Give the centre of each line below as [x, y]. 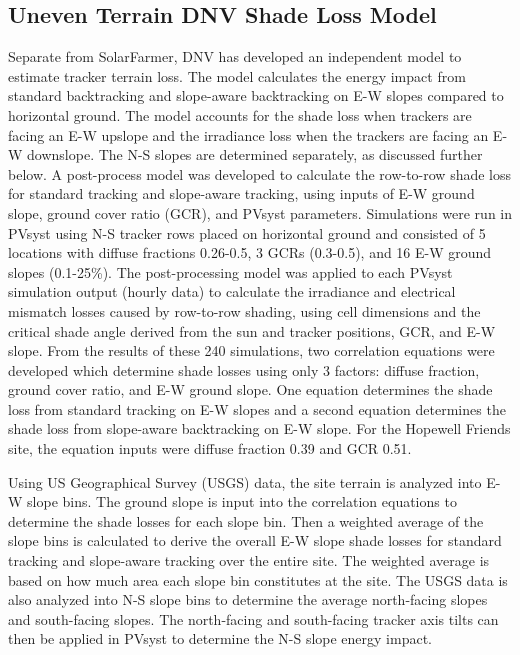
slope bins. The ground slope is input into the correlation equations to [242, 501]
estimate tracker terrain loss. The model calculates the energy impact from [237, 75]
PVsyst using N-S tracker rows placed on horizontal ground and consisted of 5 [247, 232]
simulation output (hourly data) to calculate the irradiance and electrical [232, 291]
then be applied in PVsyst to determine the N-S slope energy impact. [220, 638]
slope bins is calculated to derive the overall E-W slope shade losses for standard [255, 540]
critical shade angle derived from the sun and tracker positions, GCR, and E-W [252, 330]
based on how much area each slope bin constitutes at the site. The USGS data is [258, 579]
